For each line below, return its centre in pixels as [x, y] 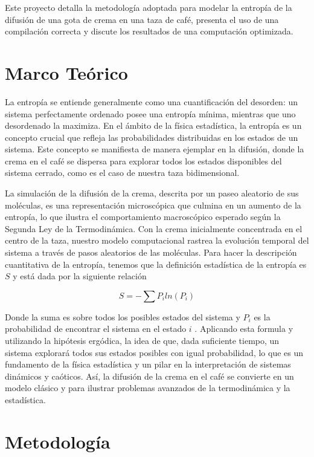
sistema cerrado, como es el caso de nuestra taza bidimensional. [122, 173]
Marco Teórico [66, 72]
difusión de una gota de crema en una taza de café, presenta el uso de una [142, 19]
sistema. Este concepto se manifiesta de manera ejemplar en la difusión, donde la [155, 149]
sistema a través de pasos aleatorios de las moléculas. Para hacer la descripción [151, 252]
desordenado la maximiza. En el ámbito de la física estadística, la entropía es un [153, 125]
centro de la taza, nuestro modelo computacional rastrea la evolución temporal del [157, 240]
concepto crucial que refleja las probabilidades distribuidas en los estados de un [152, 137]
